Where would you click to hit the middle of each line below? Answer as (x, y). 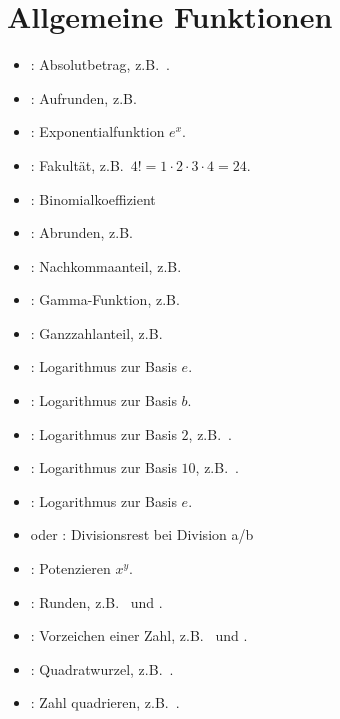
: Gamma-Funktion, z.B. (105, 299)
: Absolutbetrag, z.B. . (100, 64)
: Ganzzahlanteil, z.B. (96, 332)
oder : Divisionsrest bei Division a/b (142, 534)
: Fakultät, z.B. (77, 164)
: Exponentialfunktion (97, 131)
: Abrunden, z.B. (81, 232)
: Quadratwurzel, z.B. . (102, 668)
